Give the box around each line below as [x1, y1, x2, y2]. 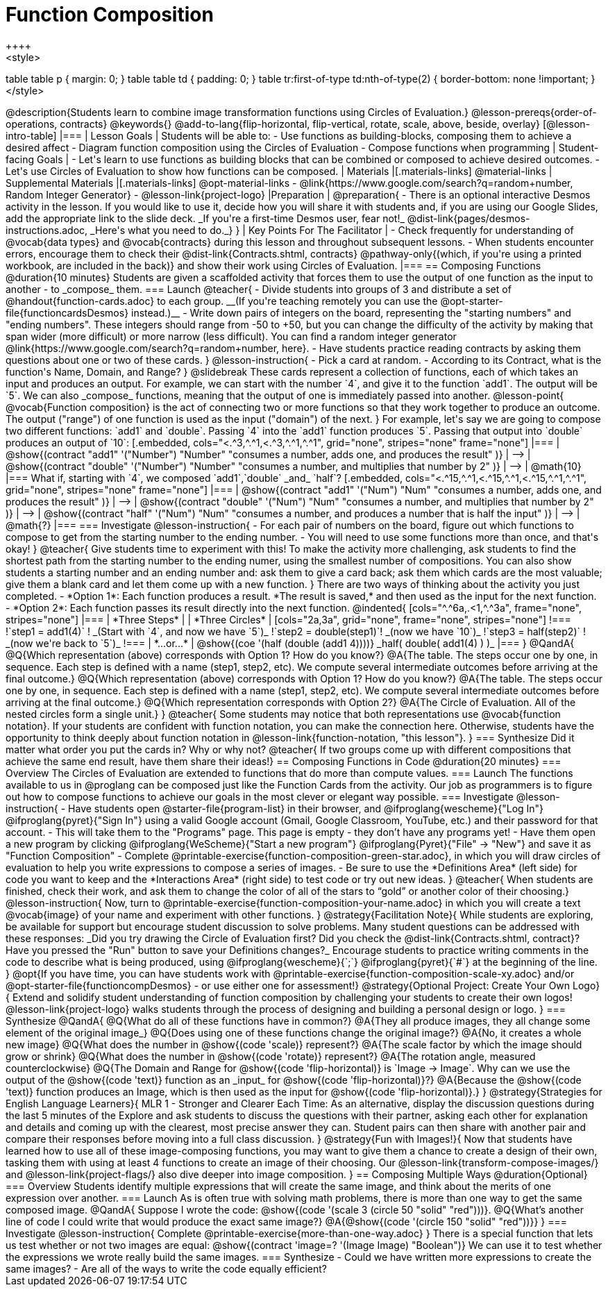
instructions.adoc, [6, 224, 88, 236]
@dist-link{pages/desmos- [407, 212, 530, 224]
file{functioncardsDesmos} [6, 306, 129, 319]
